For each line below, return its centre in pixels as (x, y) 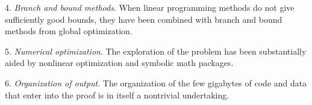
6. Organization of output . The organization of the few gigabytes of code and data (156, 82)
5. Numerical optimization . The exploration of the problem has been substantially (156, 51)
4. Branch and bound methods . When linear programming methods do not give (150, 7)
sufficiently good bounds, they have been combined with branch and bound (144, 19)
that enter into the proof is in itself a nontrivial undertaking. (117, 94)
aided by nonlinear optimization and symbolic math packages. (119, 63)
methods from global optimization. (69, 31)
